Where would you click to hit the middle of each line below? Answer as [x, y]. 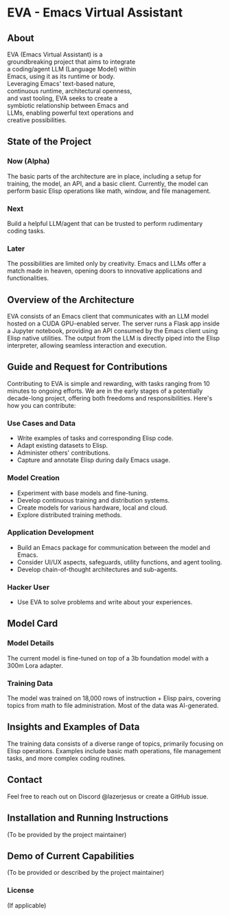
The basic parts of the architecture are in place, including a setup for [104, 176]
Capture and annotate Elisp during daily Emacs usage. [93, 460]
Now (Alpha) [28, 161]
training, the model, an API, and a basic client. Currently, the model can [107, 183]
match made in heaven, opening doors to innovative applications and [105, 271]
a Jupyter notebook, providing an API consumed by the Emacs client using [113, 331]
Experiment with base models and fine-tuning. [82, 493]
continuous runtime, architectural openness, [70, 91]
